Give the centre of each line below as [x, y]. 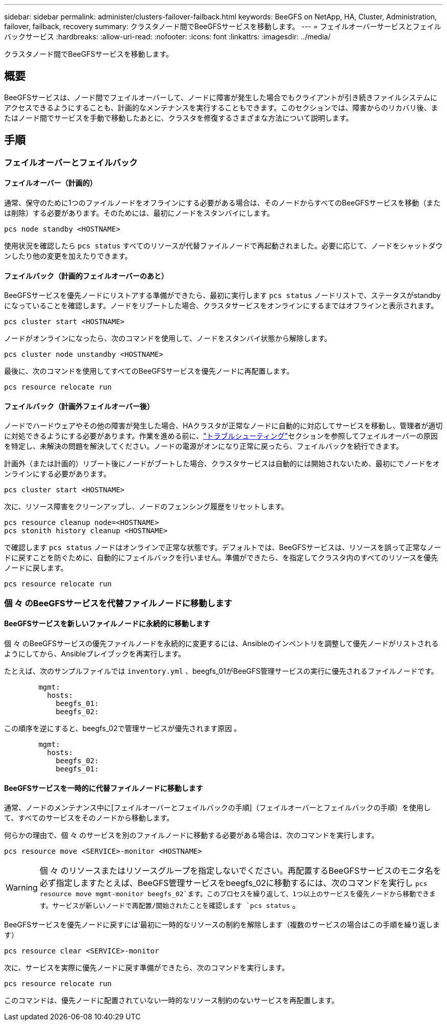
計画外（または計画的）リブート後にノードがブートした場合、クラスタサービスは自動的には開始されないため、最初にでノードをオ [222, 464]
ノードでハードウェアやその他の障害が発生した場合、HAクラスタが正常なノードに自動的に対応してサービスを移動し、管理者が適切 [224, 426]
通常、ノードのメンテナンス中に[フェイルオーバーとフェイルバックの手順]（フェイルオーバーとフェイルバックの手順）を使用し [217, 808]
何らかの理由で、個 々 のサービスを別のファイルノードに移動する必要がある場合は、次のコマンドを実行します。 [191, 835]
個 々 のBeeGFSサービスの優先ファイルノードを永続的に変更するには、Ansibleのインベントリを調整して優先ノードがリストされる [221, 643]
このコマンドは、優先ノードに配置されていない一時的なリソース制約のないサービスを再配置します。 [171, 1000]
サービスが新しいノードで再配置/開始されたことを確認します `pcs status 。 [176, 905]
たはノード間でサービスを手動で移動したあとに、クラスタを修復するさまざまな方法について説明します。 [179, 118]
